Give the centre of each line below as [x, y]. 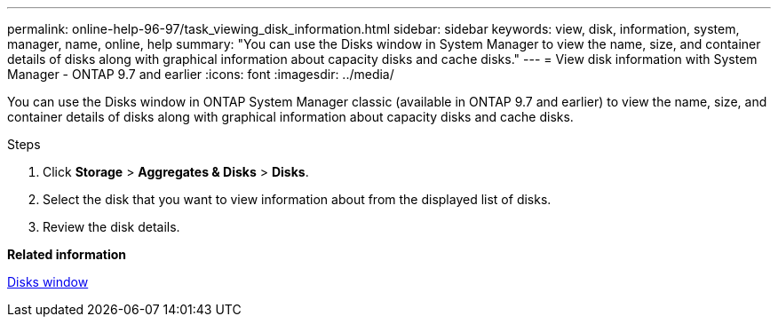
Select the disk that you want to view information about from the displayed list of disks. [297, 199]
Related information [67, 254]
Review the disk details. [111, 227]
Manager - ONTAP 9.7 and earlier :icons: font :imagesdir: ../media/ [201, 74]
